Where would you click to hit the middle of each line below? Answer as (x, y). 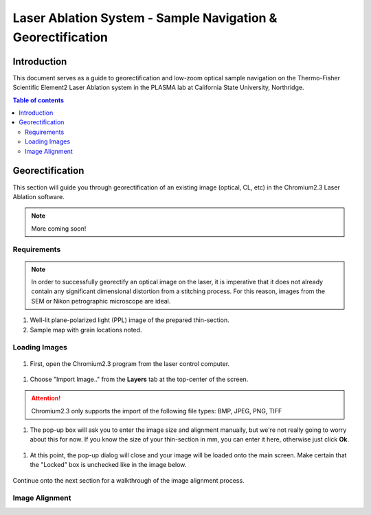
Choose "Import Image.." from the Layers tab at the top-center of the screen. (139, 379)
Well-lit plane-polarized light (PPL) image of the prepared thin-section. (130, 320)
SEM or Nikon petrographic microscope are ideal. (101, 301)
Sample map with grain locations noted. (86, 330)
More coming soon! (59, 228)
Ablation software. (38, 196)
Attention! (46, 398)
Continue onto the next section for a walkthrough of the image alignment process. (128, 480)
